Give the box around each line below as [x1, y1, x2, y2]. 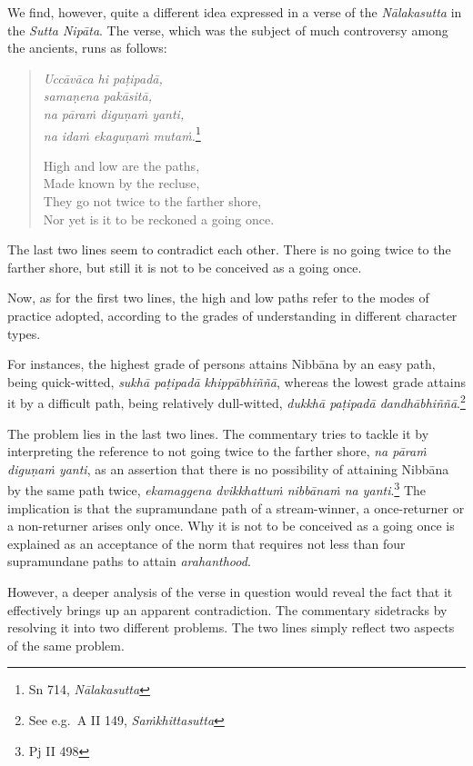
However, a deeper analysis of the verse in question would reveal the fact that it [7, 582, 453, 601]
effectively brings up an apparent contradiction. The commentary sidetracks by [7, 600, 448, 619]
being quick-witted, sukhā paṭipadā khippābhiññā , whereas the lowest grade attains [7, 372, 466, 391]
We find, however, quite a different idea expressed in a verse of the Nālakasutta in [7, 3, 462, 21]
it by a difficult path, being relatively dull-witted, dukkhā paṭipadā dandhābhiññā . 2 [7, 391, 466, 412]
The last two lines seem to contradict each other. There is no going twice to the [7, 240, 451, 259]
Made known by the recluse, [43, 174, 200, 193]
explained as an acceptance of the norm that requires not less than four [7, 533, 406, 552]
